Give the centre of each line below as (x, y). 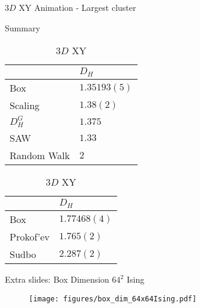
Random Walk (40, 156)
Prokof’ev (30, 237)
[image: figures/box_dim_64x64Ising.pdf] (113, 299)
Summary (23, 27)
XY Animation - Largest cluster (77, 7)
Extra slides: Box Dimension (57, 279)
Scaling (25, 105)
